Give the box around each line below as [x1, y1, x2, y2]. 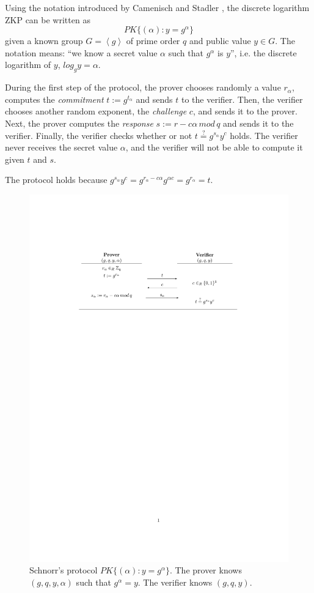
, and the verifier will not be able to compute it [125, 141, 303, 154]
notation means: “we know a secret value [5, 46, 158, 59]
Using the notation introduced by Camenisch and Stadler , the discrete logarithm [5, 1, 310, 13]
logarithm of [5, 58, 51, 71]
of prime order [126, 34, 180, 47]
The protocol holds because [5, 173, 108, 186]
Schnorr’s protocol [29, 564, 98, 576]
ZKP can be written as [5, 13, 90, 26]
